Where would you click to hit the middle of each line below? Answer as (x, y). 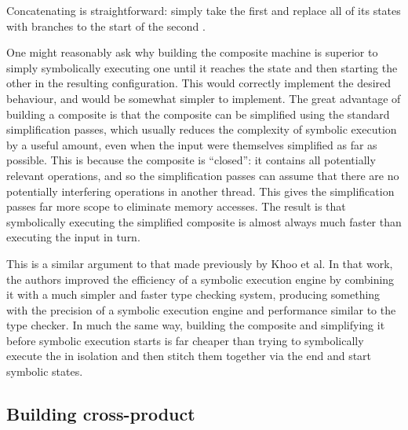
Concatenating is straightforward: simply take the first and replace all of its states (204, 10)
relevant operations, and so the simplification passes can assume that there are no (203, 175)
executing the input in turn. (73, 237)
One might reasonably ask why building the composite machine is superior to (192, 52)
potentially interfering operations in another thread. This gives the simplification (200, 191)
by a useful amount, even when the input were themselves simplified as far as (192, 144)
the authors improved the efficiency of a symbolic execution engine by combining (200, 279)
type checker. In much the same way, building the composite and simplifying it (196, 325)
